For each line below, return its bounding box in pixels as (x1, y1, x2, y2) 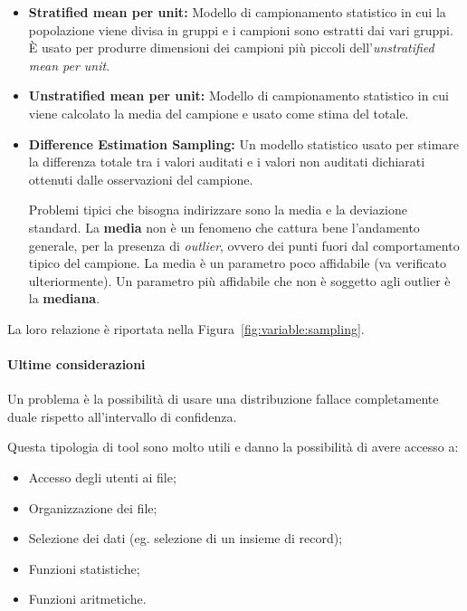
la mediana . (28, 289, 100, 308)
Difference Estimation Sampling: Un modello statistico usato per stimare (28, 134, 460, 153)
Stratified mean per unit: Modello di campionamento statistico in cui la (28, 3, 446, 21)
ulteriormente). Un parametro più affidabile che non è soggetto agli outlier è (28, 271, 451, 290)
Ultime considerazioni (7, 355, 146, 374)
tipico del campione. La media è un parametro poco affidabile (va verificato (28, 253, 446, 272)
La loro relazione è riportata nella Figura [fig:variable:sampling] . (7, 319, 365, 338)
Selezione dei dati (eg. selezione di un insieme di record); (28, 529, 343, 548)
